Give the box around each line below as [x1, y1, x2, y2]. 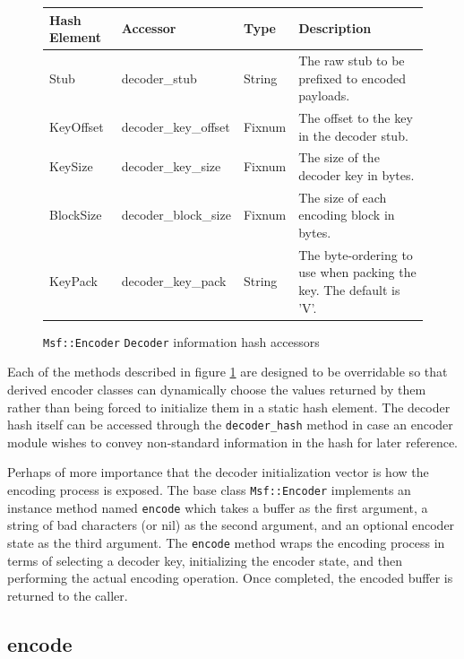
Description [298, 19, 372, 38]
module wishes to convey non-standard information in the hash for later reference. [7, 432, 459, 451]
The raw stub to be [298, 50, 405, 69]
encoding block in [298, 205, 395, 224]
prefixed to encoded [298, 68, 407, 87]
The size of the [298, 148, 380, 167]
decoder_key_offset [121, 117, 230, 135]
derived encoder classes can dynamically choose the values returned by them [7, 380, 426, 398]
